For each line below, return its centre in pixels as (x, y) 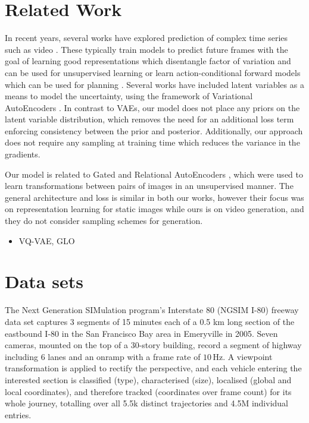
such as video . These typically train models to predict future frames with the (146, 49)
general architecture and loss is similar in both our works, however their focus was (154, 197)
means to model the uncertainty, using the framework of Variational (129, 96)
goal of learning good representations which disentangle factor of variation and (148, 61)
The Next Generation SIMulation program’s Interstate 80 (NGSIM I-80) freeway (152, 310)
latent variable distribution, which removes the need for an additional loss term (149, 119)
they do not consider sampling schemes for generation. (104, 221)
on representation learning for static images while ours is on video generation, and (154, 209)
